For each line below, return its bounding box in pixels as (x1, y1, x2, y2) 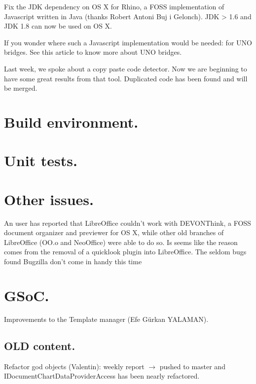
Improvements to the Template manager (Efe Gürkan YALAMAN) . (4, 314, 209, 324)
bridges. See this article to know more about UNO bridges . (4, 47, 182, 57)
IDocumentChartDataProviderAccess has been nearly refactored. (4, 371, 200, 381)
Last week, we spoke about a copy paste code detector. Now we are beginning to (4, 63, 247, 73)
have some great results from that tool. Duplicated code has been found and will (4, 73, 248, 83)
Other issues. (4, 189, 94, 209)
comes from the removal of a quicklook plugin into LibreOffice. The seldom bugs (4, 246, 247, 257)
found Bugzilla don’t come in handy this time (4, 256, 142, 266)
